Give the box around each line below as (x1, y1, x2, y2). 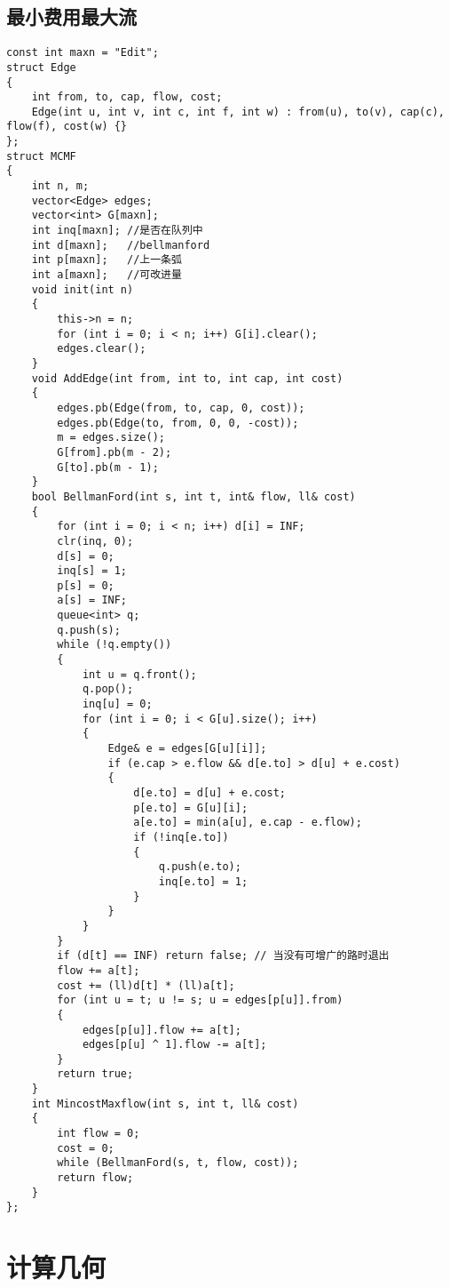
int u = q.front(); (82, 667, 197, 681)
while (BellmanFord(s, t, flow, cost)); (57, 1156, 299, 1170)
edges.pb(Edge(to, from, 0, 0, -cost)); (57, 416, 299, 429)
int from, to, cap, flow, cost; (31, 91, 223, 104)
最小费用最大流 (6, 3, 137, 30)
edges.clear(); (57, 342, 146, 356)
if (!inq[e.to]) (133, 830, 229, 843)
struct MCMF (6, 149, 76, 163)
